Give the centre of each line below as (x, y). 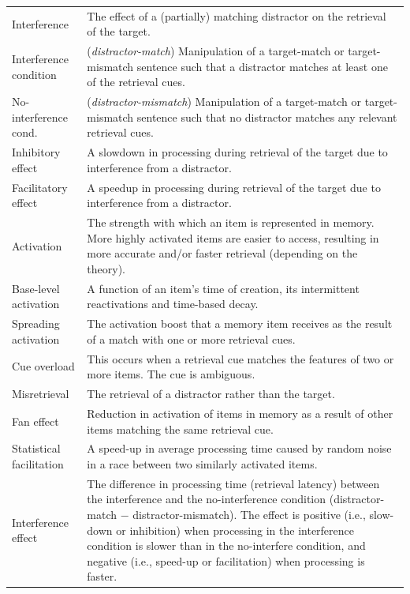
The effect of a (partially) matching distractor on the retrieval (237, 15)
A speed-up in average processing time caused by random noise (239, 448)
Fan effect (35, 421)
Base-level (36, 288)
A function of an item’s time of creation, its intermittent (223, 288)
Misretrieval (41, 394)
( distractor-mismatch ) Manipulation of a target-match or (224, 102)
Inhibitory (36, 152)
